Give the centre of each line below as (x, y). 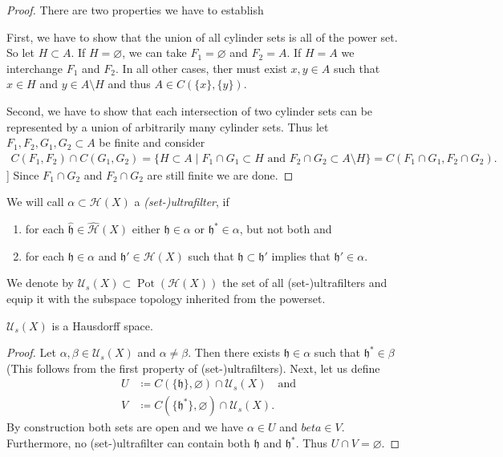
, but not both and (286, 229)
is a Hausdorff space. (102, 325)
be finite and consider (152, 142)
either (146, 229)
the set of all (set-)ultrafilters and (305, 283)
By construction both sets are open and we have (125, 427)
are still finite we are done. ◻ (220, 174)
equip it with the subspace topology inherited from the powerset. (166, 298)
